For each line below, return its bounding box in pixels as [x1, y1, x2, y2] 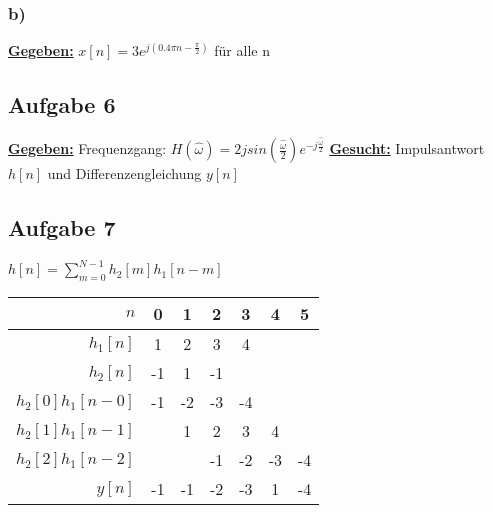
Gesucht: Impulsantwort [329, 138, 485, 159]
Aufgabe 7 [8, 212, 116, 243]
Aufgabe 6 [8, 89, 116, 120]
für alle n [214, 40, 270, 61]
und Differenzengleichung [47, 163, 202, 184]
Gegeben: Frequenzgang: [8, 138, 167, 159]
